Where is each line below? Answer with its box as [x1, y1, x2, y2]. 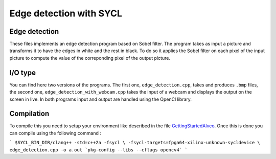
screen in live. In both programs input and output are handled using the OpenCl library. [9, 96, 192, 102]
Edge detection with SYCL [9, 8, 123, 19]
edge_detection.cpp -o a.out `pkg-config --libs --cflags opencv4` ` [9, 147, 188, 153]
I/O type [9, 68, 36, 77]
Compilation [9, 109, 50, 118]
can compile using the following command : [9, 130, 102, 136]
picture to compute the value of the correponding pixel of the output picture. [9, 55, 171, 61]
